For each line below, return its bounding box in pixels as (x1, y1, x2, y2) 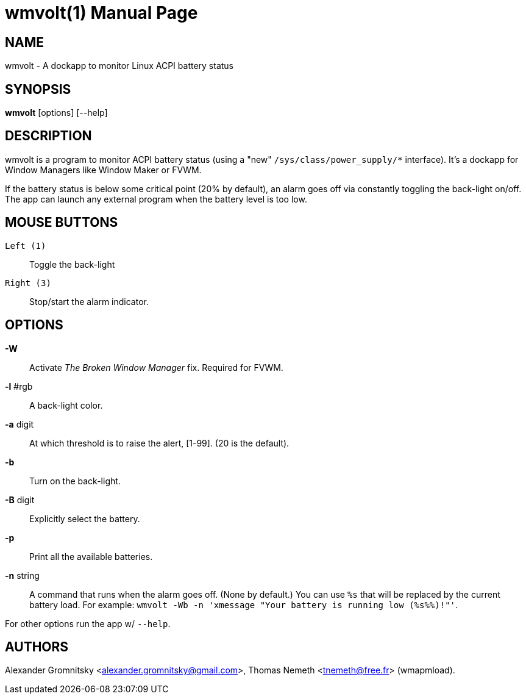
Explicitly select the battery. (29, 513, 140, 524)
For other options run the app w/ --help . (5, 618, 171, 629)
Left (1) (5, 240, 46, 251)
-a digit (5, 418, 34, 429)
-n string (5, 570, 40, 581)
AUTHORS (5, 639, 69, 654)
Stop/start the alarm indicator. (29, 296, 149, 307)
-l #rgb (5, 381, 33, 392)
